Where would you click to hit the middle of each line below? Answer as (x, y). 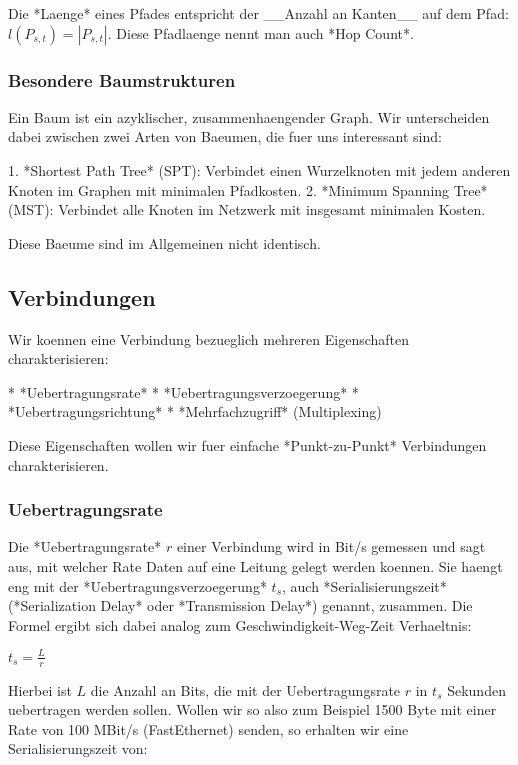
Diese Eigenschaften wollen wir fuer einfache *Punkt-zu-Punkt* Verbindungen (247, 444)
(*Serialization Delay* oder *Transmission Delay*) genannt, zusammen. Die (240, 605)
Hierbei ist (40, 689)
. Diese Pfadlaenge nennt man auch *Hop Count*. (260, 32)
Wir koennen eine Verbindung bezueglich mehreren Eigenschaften (209, 338)
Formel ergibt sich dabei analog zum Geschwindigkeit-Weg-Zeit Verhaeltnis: (240, 624)
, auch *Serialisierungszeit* (364, 585)
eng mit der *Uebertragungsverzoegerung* (137, 585)
